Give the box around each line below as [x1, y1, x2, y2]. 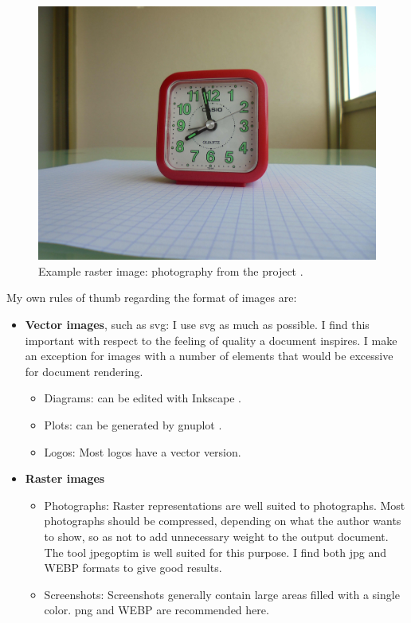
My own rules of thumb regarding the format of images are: [6, 289, 297, 306]
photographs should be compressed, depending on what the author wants [44, 512, 401, 529]
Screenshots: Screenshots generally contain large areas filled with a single [44, 586, 400, 602]
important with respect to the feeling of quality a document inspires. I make [25, 331, 397, 348]
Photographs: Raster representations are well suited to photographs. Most [44, 496, 405, 513]
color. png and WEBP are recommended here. [44, 601, 269, 618]
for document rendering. [25, 362, 143, 379]
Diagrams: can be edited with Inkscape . [44, 390, 241, 406]
